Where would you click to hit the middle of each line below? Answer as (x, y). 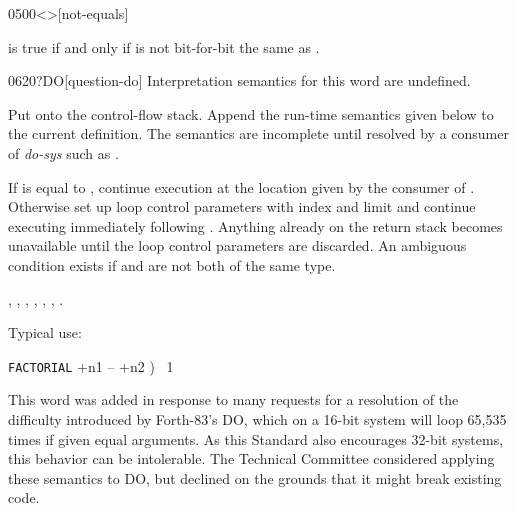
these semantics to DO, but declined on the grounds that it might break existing (255, 477)
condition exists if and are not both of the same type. (172, 264)
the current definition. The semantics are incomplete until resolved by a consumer (258, 133)
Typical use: (45, 332)
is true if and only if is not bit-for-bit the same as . (164, 46)
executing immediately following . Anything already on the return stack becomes (255, 225)
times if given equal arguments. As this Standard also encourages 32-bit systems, (256, 438)
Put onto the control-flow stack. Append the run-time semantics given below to (251, 113)
